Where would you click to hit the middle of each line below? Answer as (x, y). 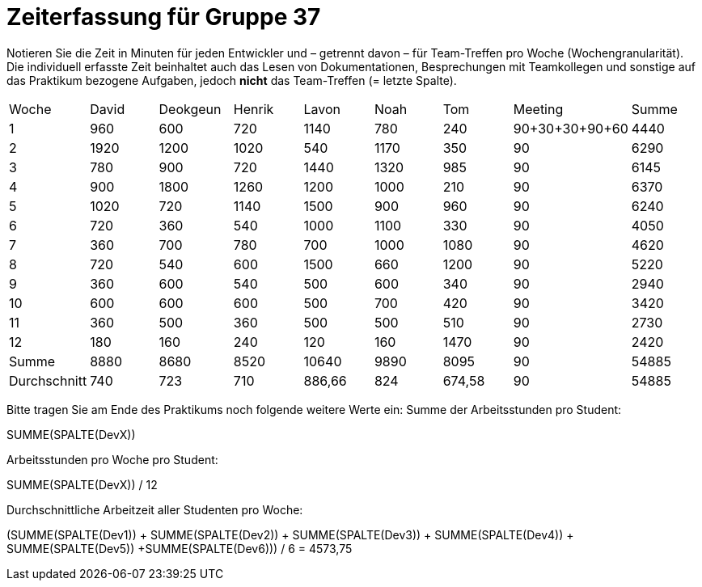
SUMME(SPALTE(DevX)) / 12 (82, 484)
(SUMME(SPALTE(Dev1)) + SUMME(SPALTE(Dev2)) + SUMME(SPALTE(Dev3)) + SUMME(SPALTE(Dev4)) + (290, 534)
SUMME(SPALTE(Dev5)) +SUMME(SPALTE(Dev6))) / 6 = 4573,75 (180, 548)
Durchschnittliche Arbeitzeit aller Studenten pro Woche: (155, 509)
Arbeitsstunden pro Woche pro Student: (112, 459)
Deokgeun (190, 109)
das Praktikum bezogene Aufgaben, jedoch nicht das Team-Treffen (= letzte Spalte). (232, 80)
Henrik (254, 109)
